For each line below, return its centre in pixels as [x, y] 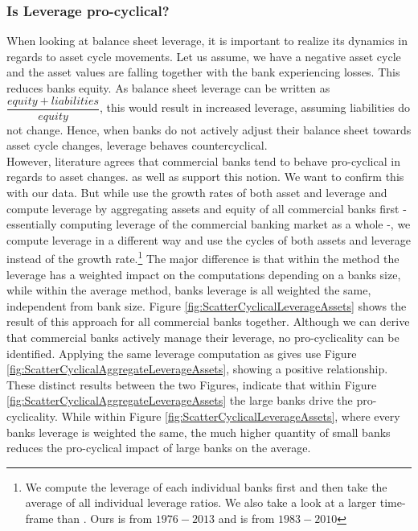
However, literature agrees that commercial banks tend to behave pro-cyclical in [203, 161]
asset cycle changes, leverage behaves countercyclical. [137, 145]
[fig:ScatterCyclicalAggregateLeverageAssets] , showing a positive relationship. [197, 369]
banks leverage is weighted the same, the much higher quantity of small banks [199, 432]
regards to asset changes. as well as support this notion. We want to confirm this [205, 177]
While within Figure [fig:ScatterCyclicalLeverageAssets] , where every [231, 416]
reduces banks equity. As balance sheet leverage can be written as [168, 88]
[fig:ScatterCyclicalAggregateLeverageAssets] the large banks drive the [180, 400]
